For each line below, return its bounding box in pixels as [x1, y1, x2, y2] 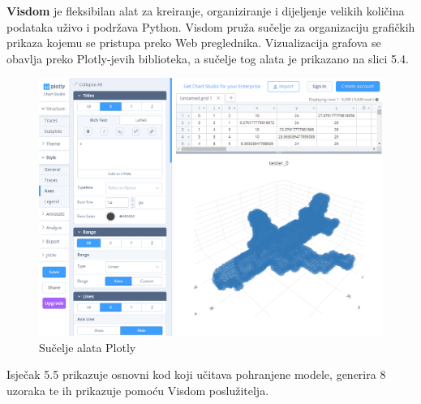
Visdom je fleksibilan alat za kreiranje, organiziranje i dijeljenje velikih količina [6, 2, 405, 19]
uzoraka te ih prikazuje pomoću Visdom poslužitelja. [6, 381, 269, 398]
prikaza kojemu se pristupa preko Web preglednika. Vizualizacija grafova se [6, 34, 381, 51]
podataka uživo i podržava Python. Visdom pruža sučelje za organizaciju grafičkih [6, 18, 415, 35]
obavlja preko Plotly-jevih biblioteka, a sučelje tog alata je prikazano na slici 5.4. [6, 49, 409, 67]
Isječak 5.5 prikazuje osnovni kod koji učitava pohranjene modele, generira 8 [6, 366, 386, 383]
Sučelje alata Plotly [39, 338, 136, 355]
